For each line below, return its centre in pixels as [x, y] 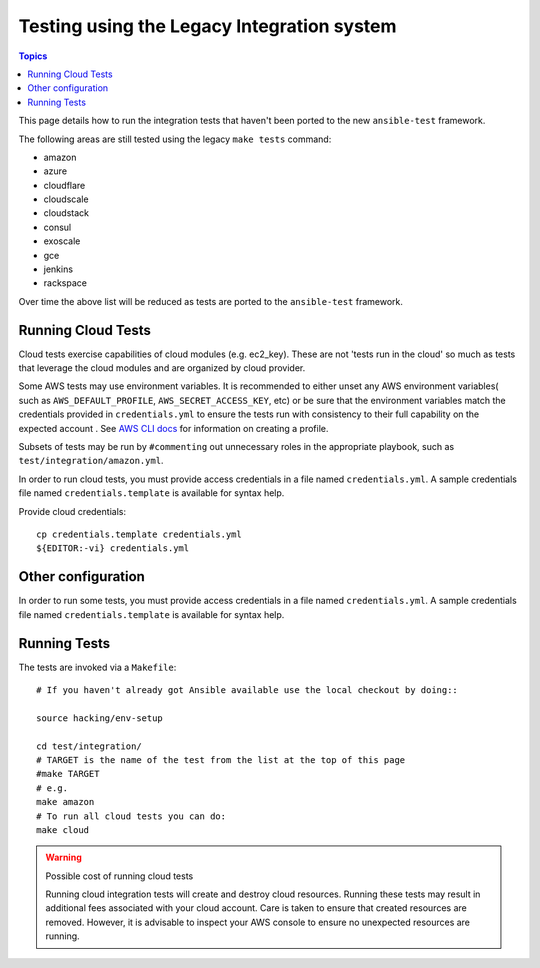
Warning [63, 857]
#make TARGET [68, 774]
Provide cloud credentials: [72, 511]
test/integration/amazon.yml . [91, 461]
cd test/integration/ [89, 746]
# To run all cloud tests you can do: [131, 816]
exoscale [62, 241]
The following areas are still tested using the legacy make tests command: [175, 139]
